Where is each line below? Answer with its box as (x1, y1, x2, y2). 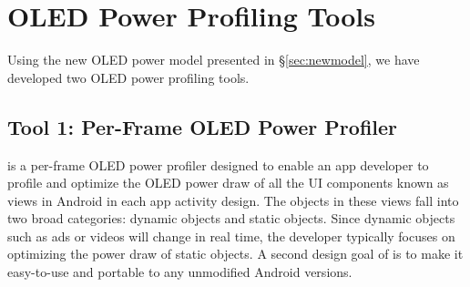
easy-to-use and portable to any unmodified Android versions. (7, 262, 352, 282)
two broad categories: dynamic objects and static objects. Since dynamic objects (7, 209, 455, 228)
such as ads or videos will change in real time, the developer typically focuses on (7, 226, 455, 245)
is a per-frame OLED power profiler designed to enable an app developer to (7, 155, 429, 174)
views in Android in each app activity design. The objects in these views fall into (7, 190, 459, 210)
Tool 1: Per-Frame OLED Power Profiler (7, 112, 398, 140)
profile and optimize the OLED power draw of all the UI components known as (7, 173, 449, 192)
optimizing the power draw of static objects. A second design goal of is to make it (7, 244, 464, 263)
